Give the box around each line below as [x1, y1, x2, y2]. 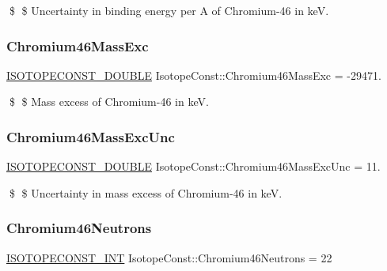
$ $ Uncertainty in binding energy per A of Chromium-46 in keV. [9, 2, 329, 18]
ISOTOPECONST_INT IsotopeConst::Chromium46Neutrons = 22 [6, 249, 332, 265]
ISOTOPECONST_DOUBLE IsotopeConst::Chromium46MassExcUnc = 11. [6, 158, 381, 175]
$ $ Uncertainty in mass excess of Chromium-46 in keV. [9, 184, 283, 201]
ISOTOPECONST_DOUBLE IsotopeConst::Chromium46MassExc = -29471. [6, 66, 381, 83]
